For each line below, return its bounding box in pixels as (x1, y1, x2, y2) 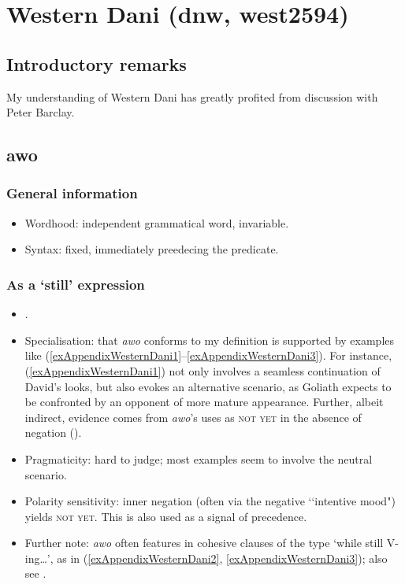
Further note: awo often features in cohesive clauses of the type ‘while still (24, 534, 384, 551)
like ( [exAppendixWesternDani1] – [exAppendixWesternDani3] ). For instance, (24, 347, 392, 364)
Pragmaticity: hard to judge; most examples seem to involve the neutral (24, 450, 373, 467)
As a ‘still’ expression (6, 274, 145, 294)
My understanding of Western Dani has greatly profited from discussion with (6, 88, 378, 105)
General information (6, 183, 138, 203)
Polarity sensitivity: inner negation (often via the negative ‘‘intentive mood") (24, 493, 396, 509)
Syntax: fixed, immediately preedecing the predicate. (24, 241, 279, 257)
